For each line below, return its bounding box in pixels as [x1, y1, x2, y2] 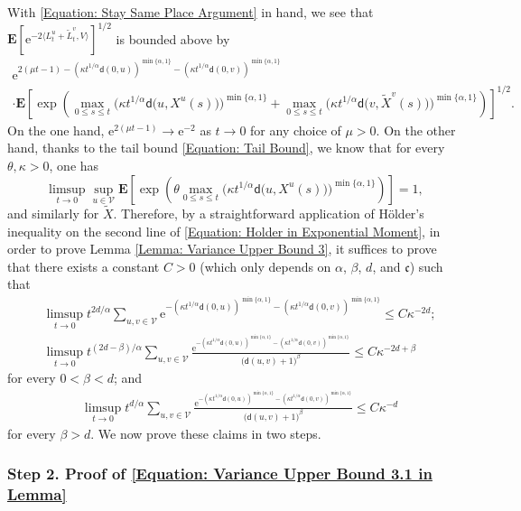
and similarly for [7, 203, 99, 222]
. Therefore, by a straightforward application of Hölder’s [113, 203, 424, 222]
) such [409, 256, 443, 275]
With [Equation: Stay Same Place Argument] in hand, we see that [7, 3, 374, 21]
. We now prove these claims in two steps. [90, 423, 321, 442]
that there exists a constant [7, 256, 160, 275]
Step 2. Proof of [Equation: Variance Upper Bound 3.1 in [7, 462, 433, 485]
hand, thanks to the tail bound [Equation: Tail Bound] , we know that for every [7, 138, 445, 157]
